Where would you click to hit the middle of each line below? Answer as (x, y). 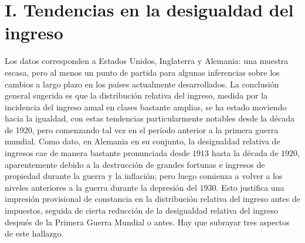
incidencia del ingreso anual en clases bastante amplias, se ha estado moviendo (146, 107)
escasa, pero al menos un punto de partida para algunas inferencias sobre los (142, 72)
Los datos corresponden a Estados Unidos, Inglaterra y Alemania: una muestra (147, 61)
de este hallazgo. (34, 233)
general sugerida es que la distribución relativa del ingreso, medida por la (136, 95)
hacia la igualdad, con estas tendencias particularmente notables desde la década (150, 118)
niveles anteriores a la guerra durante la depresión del (101, 187)
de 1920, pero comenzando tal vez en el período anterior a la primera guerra (142, 129)
